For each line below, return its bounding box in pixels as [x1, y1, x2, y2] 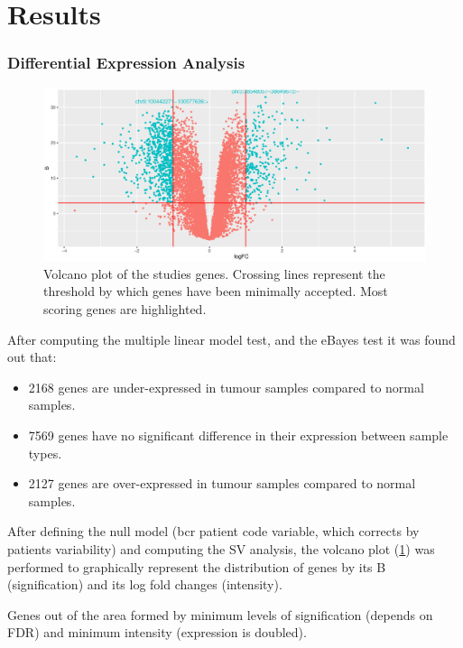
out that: [7, 347, 57, 366]
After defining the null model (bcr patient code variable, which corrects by [7, 522, 420, 541]
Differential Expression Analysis [7, 51, 245, 74]
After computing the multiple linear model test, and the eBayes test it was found [7, 329, 456, 348]
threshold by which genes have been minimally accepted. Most [43, 282, 388, 301]
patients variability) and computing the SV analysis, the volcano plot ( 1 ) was [7, 540, 435, 559]
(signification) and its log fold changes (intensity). [7, 575, 282, 594]
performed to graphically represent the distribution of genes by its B [7, 557, 386, 576]
